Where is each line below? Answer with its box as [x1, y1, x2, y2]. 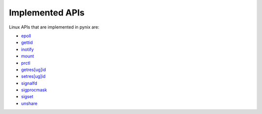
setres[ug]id [21, 73, 46, 79]
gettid [21, 40, 33, 45]
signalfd [21, 80, 37, 86]
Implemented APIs [9, 7, 85, 18]
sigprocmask [21, 87, 47, 93]
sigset [21, 94, 33, 100]
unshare [21, 100, 38, 106]
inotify [21, 46, 34, 52]
